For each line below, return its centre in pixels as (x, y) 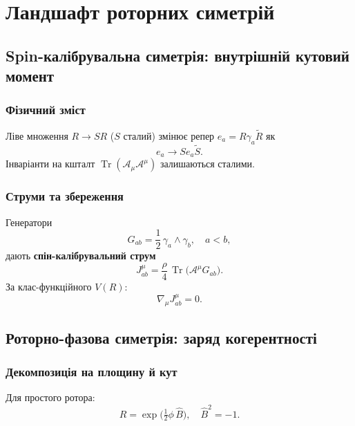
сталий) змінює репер (169, 135)
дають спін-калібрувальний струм (81, 256)
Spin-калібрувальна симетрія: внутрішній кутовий (177, 55)
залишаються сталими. (207, 164)
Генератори (29, 222)
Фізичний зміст (46, 110)
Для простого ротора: (50, 397)
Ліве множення (37, 135)
